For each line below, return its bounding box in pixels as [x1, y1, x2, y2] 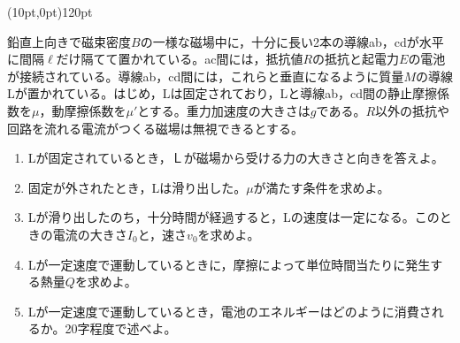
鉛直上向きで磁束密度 [7, 32, 131, 50]
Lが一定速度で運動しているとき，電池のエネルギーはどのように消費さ [27, 301, 432, 320]
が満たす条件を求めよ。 [253, 178, 390, 196]
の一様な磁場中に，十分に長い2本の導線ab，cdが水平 [140, 32, 444, 50]
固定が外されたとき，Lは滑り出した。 [27, 178, 247, 196]
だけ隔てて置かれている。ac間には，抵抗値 [56, 50, 303, 68]
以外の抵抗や [375, 101, 450, 119]
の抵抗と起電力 [312, 50, 400, 68]
